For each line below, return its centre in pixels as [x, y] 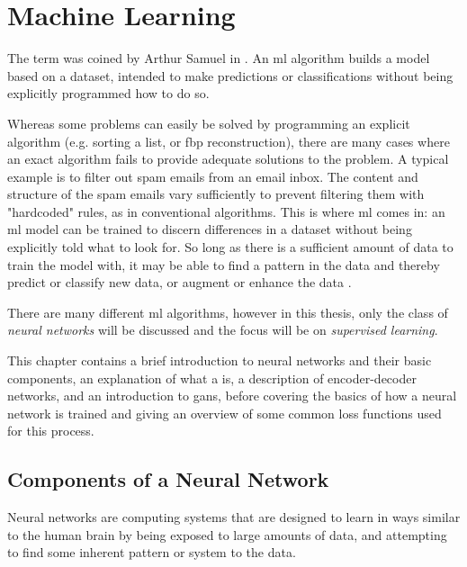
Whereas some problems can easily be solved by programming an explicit [209, 123]
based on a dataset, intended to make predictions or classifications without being [230, 75]
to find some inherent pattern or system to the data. [152, 552]
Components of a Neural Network [168, 479]
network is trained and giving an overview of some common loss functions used [225, 413]
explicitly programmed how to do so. [108, 93]
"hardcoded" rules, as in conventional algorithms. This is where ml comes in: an [226, 211]
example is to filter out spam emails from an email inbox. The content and [213, 176]
